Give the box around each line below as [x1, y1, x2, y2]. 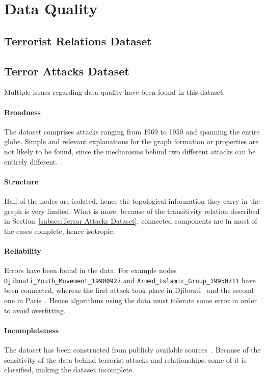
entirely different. [4, 156, 58, 167]
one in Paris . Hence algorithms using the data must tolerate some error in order [4, 294, 257, 305]
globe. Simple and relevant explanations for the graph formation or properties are [4, 136, 259, 147]
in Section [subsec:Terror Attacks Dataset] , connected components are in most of [4, 215, 257, 226]
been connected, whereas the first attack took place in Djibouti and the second [4, 285, 254, 295]
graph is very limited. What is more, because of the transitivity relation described [4, 205, 260, 216]
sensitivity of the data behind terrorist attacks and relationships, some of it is [4, 354, 247, 365]
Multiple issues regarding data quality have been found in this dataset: [4, 87, 225, 97]
